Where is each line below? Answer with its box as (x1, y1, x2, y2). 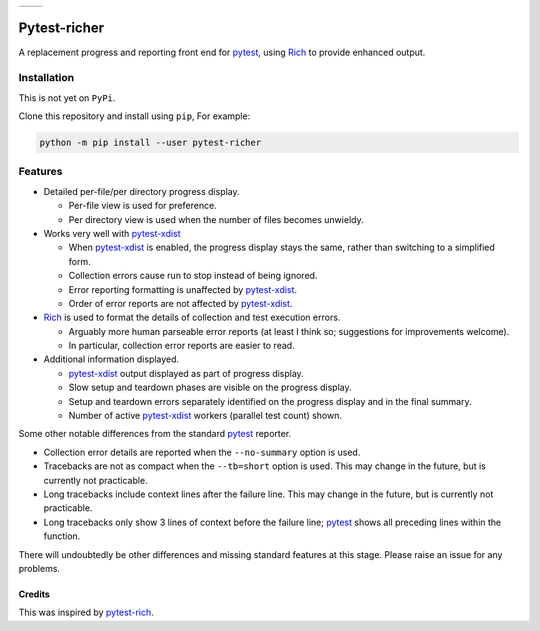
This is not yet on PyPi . (18, 91, 116, 104)
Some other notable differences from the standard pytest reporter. (18, 428, 292, 440)
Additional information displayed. (43, 353, 180, 365)
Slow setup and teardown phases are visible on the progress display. (68, 381, 352, 394)
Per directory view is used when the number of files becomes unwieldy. (68, 213, 364, 225)
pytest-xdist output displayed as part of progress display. (68, 367, 304, 379)
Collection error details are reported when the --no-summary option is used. (43, 446, 361, 458)
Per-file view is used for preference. (68, 200, 217, 212)
